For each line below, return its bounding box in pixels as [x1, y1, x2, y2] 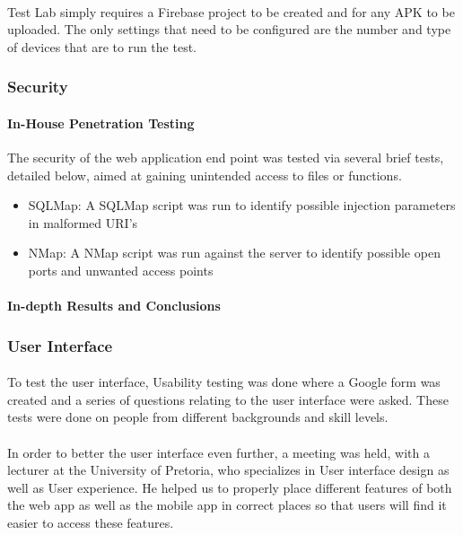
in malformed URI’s [28, 213, 138, 232]
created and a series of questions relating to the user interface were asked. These [7, 390, 449, 408]
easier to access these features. [7, 513, 174, 531]
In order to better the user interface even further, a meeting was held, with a [7, 443, 430, 461]
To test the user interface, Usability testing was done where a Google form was [7, 373, 441, 391]
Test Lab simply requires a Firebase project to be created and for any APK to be [7, 2, 455, 21]
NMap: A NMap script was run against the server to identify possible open [28, 243, 441, 262]
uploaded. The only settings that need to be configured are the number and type [7, 20, 451, 39]
